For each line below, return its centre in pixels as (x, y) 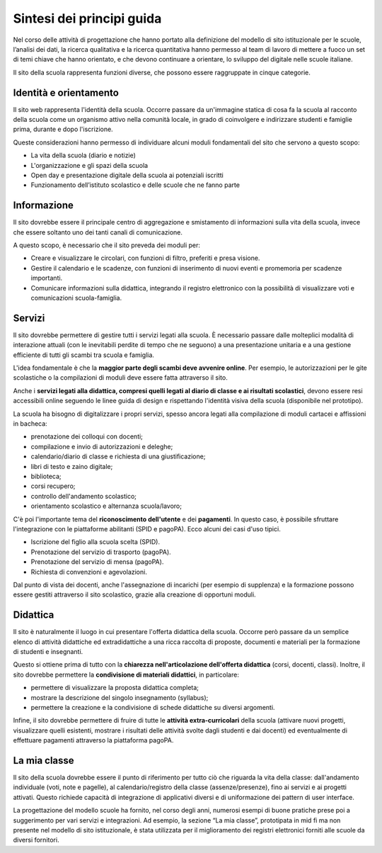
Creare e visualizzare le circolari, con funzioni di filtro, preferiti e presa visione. (145, 258)
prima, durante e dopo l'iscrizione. (63, 129)
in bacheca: (30, 424)
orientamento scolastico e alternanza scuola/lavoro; (106, 506)
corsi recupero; (53, 486)
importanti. (47, 278)
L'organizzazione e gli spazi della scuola (89, 165)
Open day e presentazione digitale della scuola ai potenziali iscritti (127, 175)
